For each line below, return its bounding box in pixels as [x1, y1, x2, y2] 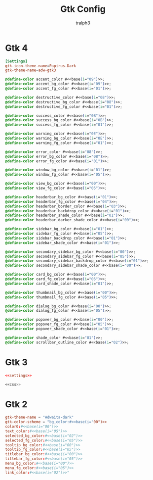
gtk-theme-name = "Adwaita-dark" [5, 415, 74, 420]
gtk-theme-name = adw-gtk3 [5, 68, 56, 73]
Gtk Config [60, 3, 106, 15]
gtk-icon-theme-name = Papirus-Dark [5, 63, 76, 68]
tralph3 [76, 20, 90, 26]
